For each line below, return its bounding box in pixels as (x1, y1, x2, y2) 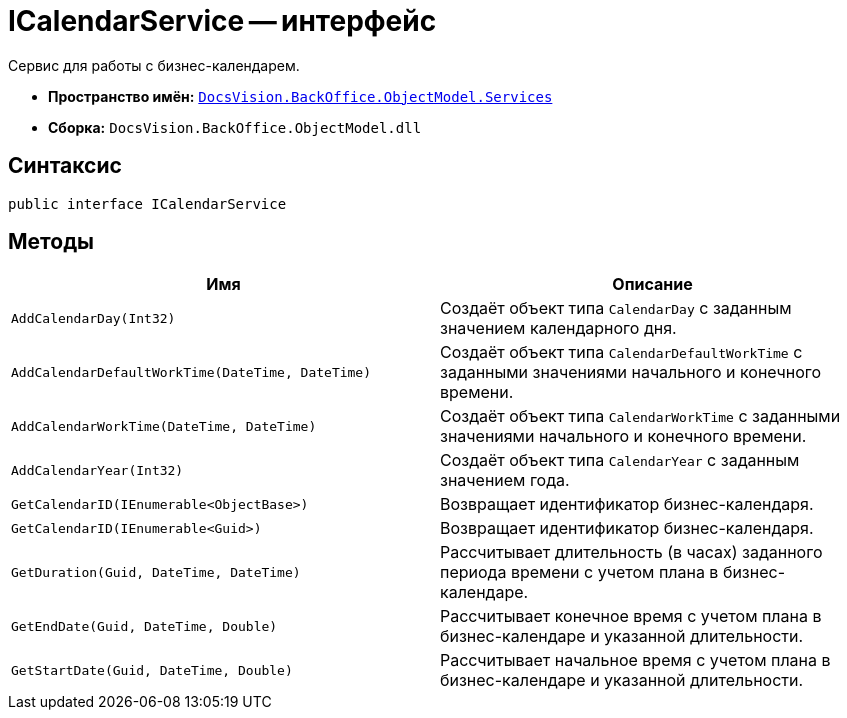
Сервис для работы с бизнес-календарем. (8, 56, 300, 74)
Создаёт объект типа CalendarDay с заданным (440, 298, 792, 319)
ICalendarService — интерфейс (8, 4, 437, 38)
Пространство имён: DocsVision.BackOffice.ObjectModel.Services (48, 87, 553, 105)
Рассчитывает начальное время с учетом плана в (440, 650, 831, 671)
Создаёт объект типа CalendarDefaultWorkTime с (440, 342, 803, 363)
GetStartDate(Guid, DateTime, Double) (11, 662, 293, 678)
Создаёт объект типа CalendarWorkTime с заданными (440, 406, 841, 427)
